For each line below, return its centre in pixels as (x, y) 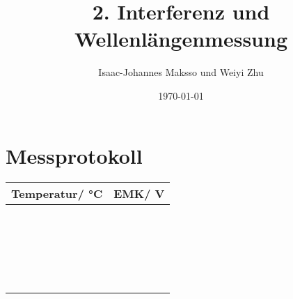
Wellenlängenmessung (181, 39)
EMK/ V (139, 194)
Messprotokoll (74, 155)
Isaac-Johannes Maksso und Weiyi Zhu (181, 72)
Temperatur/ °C (57, 194)
